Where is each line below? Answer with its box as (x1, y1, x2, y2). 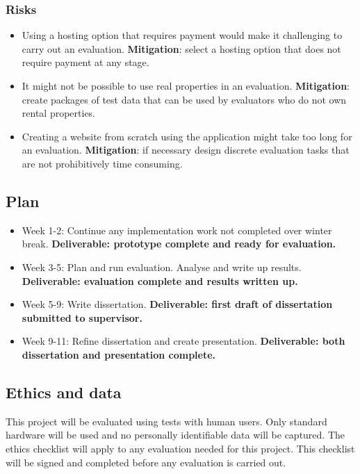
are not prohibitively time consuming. (22, 156, 183, 170)
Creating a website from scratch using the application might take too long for (22, 129, 352, 143)
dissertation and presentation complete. (22, 347, 216, 361)
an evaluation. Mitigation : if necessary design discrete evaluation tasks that (22, 142, 350, 157)
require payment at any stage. (22, 55, 149, 70)
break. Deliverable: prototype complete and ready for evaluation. (22, 236, 336, 251)
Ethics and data (6, 381, 122, 402)
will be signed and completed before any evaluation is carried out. (6, 455, 286, 469)
